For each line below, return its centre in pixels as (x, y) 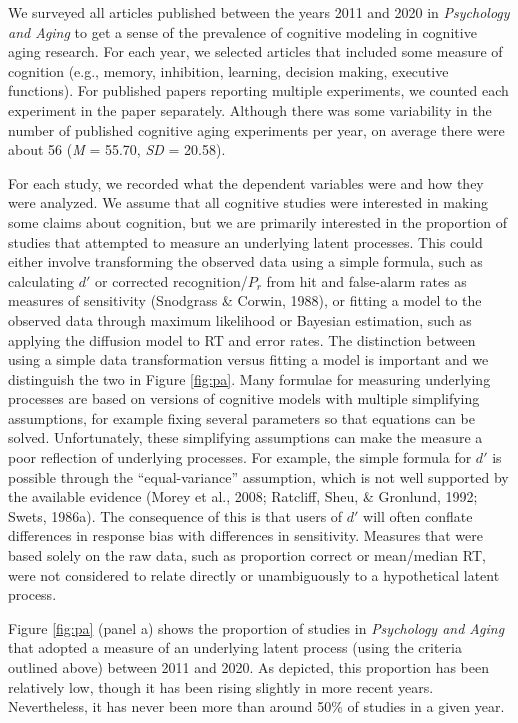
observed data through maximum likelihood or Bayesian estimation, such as (240, 319)
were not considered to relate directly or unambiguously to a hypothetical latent (254, 574)
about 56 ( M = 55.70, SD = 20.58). (117, 149)
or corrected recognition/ (171, 280)
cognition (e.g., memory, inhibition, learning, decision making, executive (228, 70)
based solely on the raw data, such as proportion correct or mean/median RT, (247, 555)
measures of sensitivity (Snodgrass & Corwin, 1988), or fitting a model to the (245, 300)
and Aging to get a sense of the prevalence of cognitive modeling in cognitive (242, 31)
